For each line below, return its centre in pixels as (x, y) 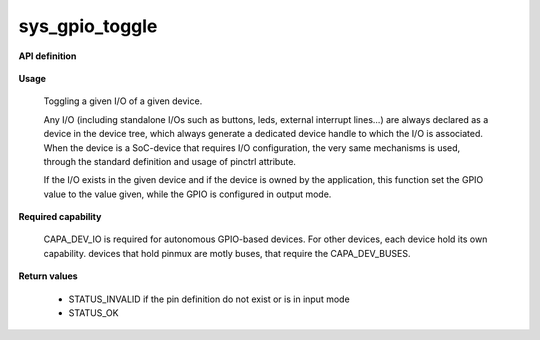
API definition (47, 56)
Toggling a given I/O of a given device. (123, 101)
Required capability (60, 217)
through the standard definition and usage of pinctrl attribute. (170, 161)
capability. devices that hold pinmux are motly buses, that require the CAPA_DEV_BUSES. (227, 253)
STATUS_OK (93, 313)
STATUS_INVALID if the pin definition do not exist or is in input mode (209, 299)
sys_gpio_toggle (88, 26)
